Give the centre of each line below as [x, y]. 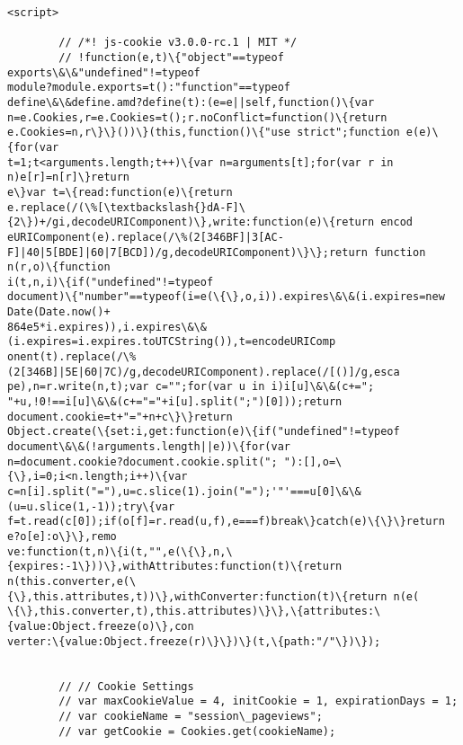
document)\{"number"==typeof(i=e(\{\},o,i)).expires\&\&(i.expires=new [226, 297]
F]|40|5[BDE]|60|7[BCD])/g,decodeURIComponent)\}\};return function [217, 252]
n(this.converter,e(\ [72, 581]
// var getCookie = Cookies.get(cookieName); [197, 731]
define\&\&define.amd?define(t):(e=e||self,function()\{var [191, 102]
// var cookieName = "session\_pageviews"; [191, 716]
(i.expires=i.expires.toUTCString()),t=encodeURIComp [172, 342]
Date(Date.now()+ [59, 312]
